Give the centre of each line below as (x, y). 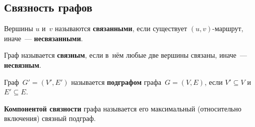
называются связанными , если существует (121, 28)
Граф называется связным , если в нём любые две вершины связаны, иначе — (126, 55)
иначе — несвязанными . (44, 38)
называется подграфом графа (116, 82)
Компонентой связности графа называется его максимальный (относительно (123, 108)
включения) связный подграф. (50, 118)
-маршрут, (228, 28)
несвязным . (23, 65)
